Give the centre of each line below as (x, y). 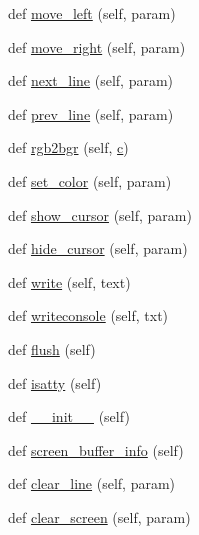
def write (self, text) (69, 281)
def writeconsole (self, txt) (88, 315)
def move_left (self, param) (92, 13)
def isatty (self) (55, 382)
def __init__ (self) (69, 416)
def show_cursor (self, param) (100, 214)
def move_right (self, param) (97, 46)
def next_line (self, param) (91, 80)
